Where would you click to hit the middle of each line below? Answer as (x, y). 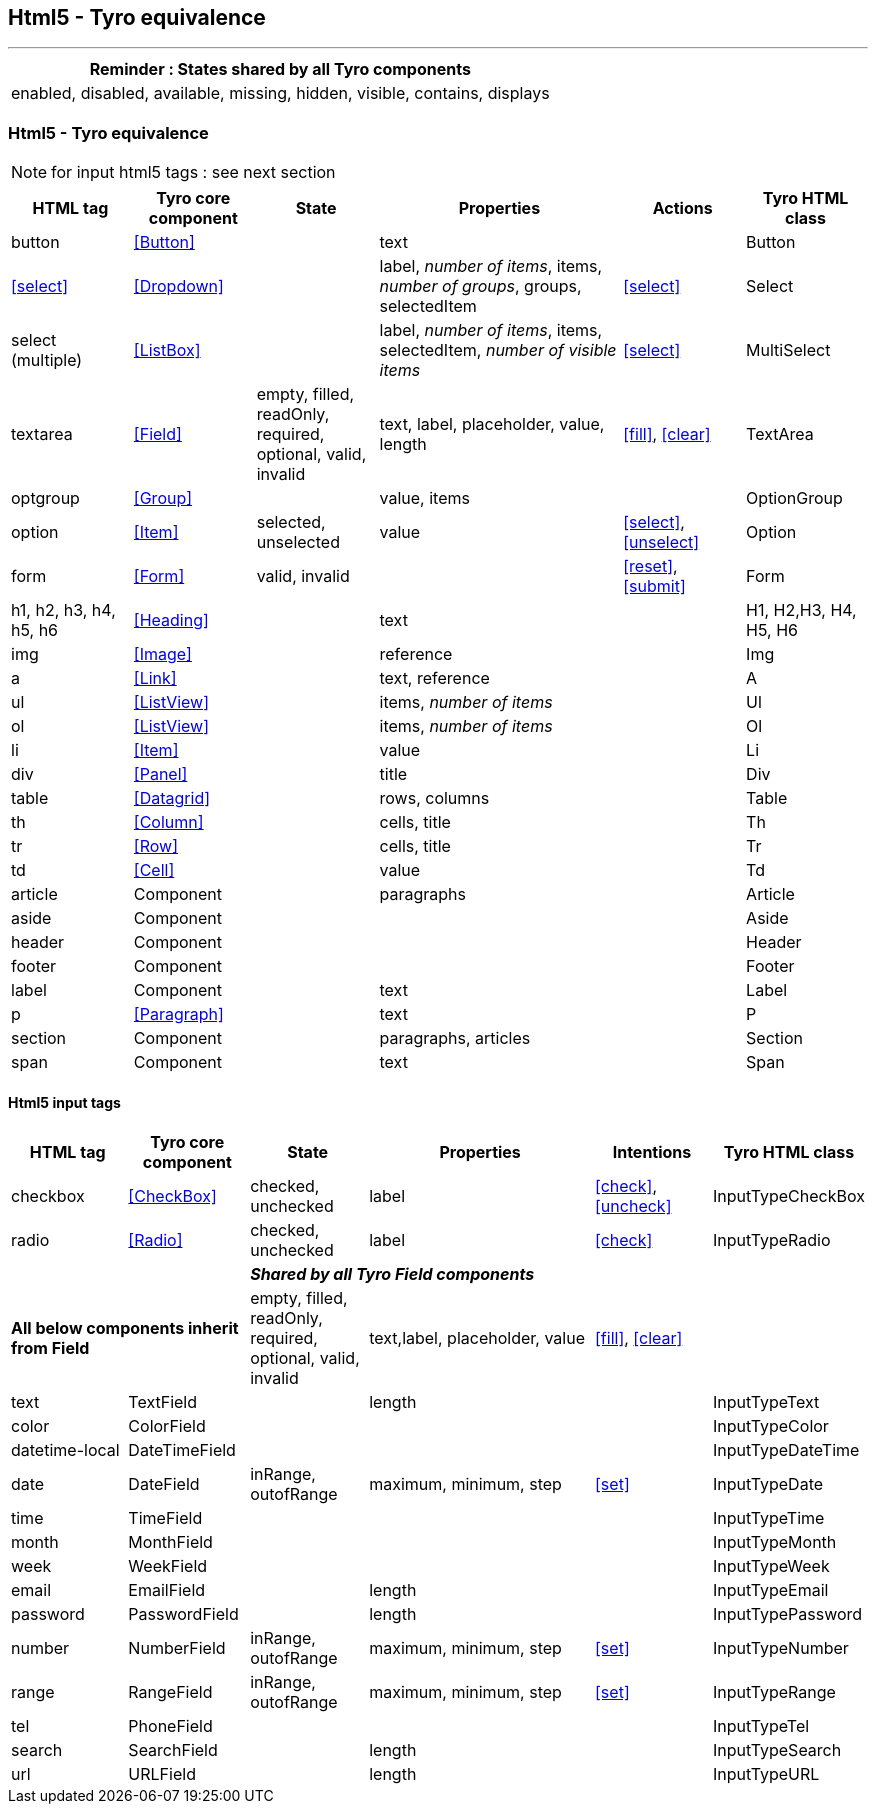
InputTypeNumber (780, 1648)
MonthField (170, 1542)
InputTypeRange (774, 1692)
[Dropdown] (178, 286)
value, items (424, 498)
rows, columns (434, 798)
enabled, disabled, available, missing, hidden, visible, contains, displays (280, 93)
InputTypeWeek (771, 1566)
